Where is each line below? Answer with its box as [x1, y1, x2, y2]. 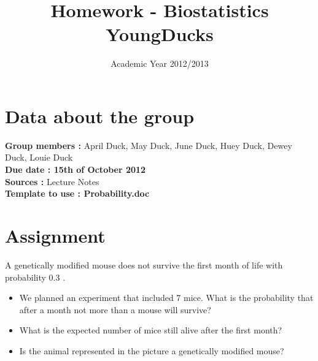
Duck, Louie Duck [5, 151, 73, 164]
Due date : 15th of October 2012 [5, 163, 146, 176]
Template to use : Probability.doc [5, 187, 150, 200]
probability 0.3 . [5, 270, 66, 283]
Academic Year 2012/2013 [111, 57, 209, 70]
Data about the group [5, 103, 195, 128]
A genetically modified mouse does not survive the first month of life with [5, 258, 283, 271]
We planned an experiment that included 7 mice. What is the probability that [19, 291, 314, 304]
